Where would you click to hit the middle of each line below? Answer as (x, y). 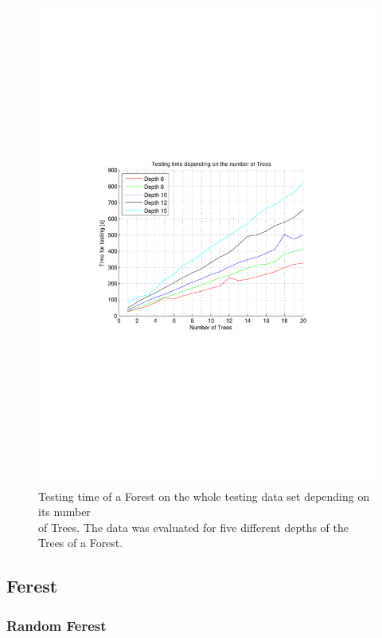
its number (64, 512)
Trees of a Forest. (81, 543)
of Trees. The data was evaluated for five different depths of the (193, 527)
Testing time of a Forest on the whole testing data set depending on (204, 496)
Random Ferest (57, 625)
